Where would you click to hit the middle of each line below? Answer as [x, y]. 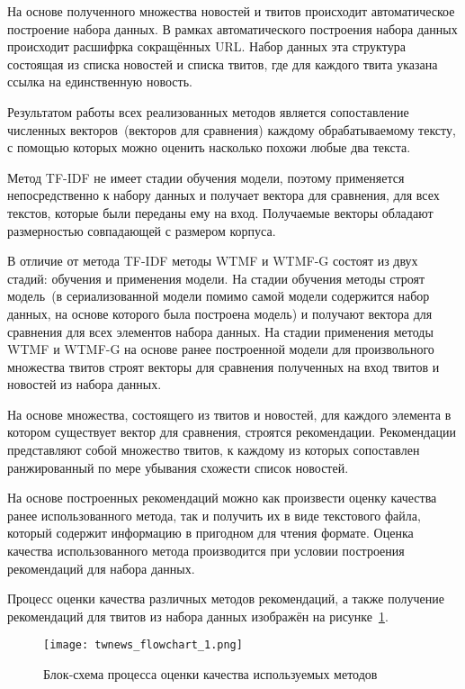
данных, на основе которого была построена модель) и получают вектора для [220, 313]
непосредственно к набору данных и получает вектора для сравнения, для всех [224, 195]
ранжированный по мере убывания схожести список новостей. [178, 467]
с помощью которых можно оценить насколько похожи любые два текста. [209, 147]
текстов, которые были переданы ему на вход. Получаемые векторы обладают [220, 212]
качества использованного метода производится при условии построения [206, 551]
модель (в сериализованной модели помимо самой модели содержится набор [219, 296]
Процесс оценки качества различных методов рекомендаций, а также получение [226, 598]
